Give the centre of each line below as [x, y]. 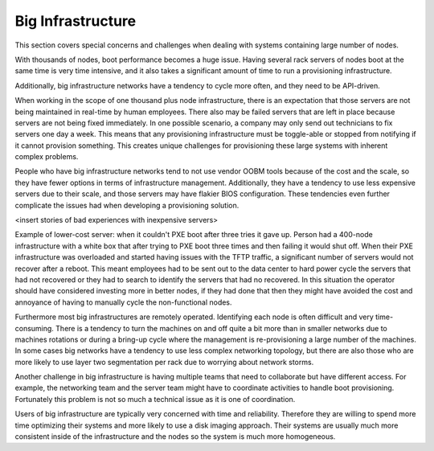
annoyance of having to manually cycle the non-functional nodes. [123, 302]
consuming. [34, 328]
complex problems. [47, 157]
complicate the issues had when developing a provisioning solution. [127, 205]
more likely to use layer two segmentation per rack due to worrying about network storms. [164, 362]
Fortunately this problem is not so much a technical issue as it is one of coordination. [155, 399]
